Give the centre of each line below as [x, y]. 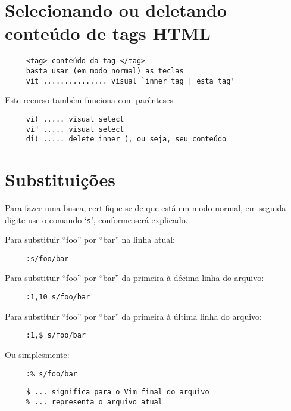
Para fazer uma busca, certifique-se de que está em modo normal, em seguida [145, 207]
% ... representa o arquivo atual [94, 402]
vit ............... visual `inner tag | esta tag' [130, 81]
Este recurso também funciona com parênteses [89, 100]
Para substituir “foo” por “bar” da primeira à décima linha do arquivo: [134, 278]
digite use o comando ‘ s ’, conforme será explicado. [96, 219]
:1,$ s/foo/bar [56, 336]
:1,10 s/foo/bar [58, 297]
